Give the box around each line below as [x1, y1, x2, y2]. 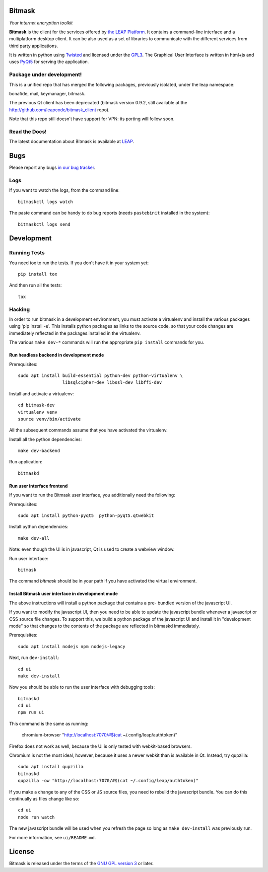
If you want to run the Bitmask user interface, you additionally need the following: [9, 492, 176, 498]
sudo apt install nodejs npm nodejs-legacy [18, 644, 126, 649]
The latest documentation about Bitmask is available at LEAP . [9, 139, 134, 145]
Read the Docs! [9, 128, 47, 135]
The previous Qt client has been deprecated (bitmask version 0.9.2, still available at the [9, 100, 188, 106]
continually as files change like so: [9, 796, 79, 801]
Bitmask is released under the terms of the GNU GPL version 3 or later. [9, 861, 154, 867]
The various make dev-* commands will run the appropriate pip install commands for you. [9, 339, 204, 345]
